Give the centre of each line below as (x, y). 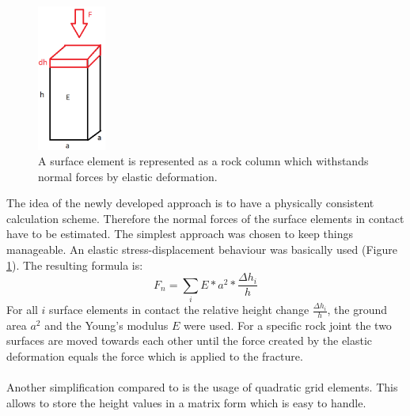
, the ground (357, 310)
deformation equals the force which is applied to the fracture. (155, 356)
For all (22, 310)
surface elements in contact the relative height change (179, 310)
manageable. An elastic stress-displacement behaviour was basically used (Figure (202, 250)
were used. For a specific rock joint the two (287, 325)
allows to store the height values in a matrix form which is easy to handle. (186, 402)
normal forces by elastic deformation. (128, 176)
